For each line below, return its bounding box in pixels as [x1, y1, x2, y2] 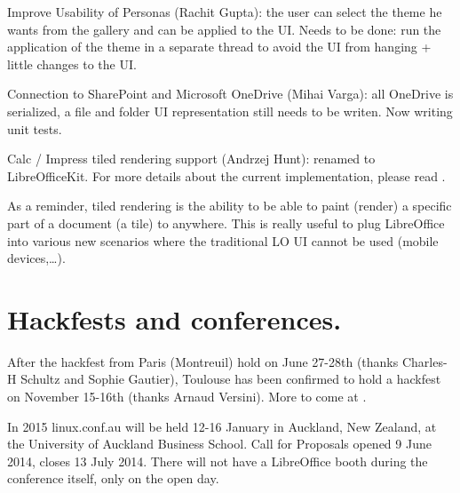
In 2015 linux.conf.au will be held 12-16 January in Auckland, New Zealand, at [7, 417, 437, 435]
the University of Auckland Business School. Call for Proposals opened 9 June [7, 434, 432, 453]
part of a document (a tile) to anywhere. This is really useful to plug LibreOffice [7, 213, 445, 232]
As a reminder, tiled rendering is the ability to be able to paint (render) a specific [7, 196, 452, 215]
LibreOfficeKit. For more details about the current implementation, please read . [7, 166, 446, 185]
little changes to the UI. [7, 54, 137, 73]
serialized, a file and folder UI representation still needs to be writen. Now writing [7, 101, 453, 120]
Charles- [401, 352, 448, 370]
